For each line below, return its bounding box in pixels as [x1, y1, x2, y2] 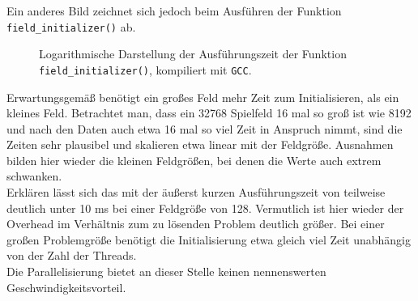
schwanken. [6, 167, 62, 184]
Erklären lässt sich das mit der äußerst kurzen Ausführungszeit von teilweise [6, 184, 386, 201]
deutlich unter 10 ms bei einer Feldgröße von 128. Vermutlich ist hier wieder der [6, 199, 404, 216]
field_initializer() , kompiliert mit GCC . [39, 61, 252, 78]
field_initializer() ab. [6, 18, 136, 35]
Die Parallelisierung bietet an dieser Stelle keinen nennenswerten [6, 263, 326, 280]
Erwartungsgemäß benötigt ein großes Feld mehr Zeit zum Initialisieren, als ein [6, 88, 399, 105]
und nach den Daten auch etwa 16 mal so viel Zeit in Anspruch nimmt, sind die [6, 120, 403, 137]
